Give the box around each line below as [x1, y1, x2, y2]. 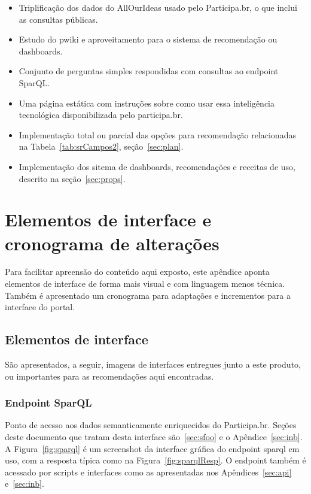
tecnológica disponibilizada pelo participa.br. [19, 108, 183, 121]
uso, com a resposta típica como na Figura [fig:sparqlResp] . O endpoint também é [5, 454, 306, 466]
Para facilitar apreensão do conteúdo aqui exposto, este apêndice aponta [5, 265, 270, 278]
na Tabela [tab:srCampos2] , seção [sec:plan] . [19, 140, 184, 153]
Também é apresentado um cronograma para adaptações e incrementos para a [5, 289, 291, 301]
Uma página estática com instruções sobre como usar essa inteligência [19, 96, 275, 109]
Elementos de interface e [5, 207, 212, 232]
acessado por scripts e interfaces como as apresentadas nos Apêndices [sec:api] [5, 465, 292, 478]
